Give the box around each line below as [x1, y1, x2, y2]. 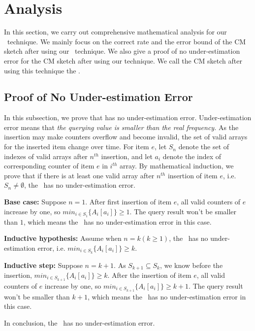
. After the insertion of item [107, 270, 191, 280]
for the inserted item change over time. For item [4, 141, 149, 152]
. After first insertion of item [85, 197, 172, 207]
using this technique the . [4, 65, 80, 75]
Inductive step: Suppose [4, 260, 83, 270]
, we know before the [159, 260, 223, 270]
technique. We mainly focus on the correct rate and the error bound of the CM [7, 36, 246, 46]
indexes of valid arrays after [4, 151, 88, 161]
